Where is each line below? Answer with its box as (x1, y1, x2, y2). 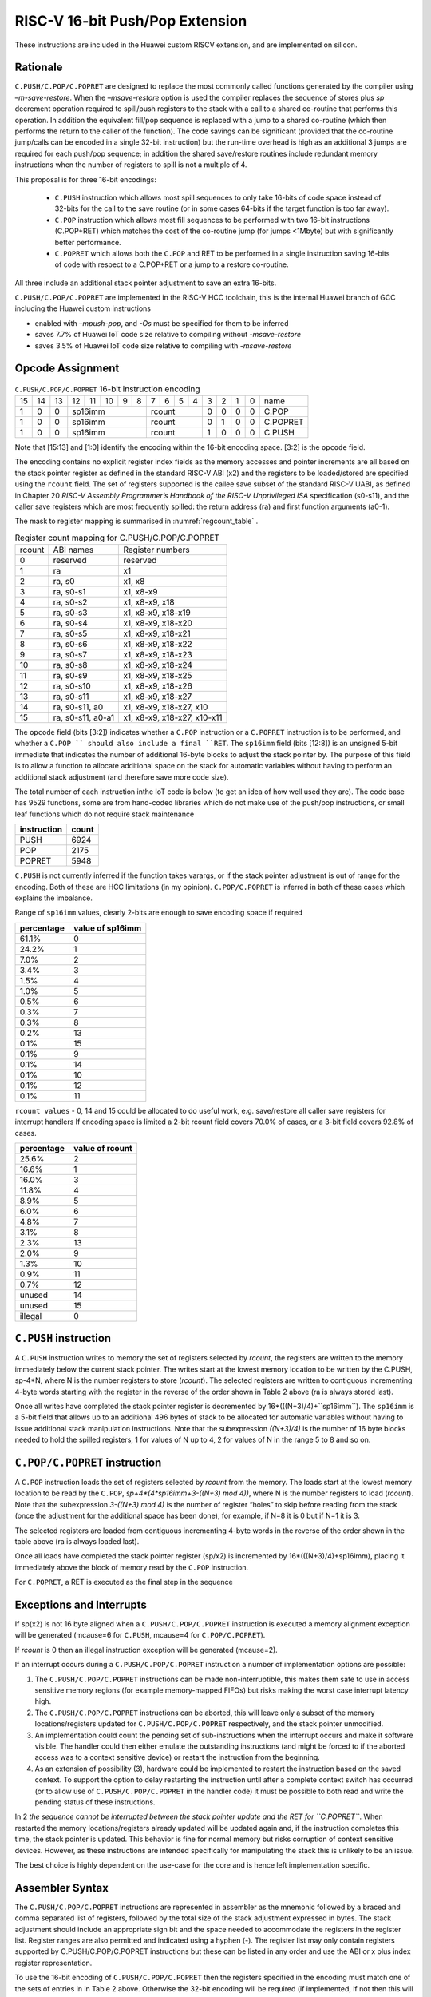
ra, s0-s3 (53, 607, 88, 618)
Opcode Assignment (14, 362, 120, 375)
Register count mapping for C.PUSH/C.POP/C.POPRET (14, 532, 219, 543)
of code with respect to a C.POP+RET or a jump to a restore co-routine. (54, 260, 289, 269)
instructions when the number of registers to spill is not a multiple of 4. (14, 160, 247, 169)
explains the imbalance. (14, 893, 93, 903)
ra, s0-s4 (53, 617, 88, 629)
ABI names (53, 544, 94, 555)
